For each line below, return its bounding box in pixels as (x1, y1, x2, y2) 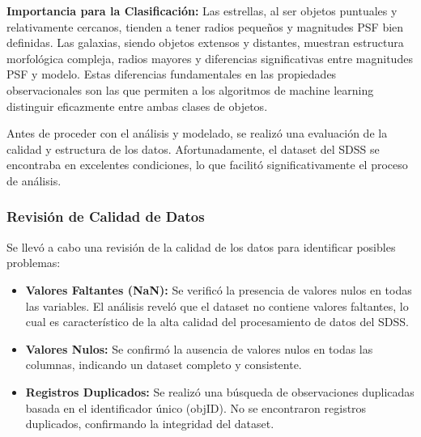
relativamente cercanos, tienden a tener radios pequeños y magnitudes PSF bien (6, 18, 404, 35)
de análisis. (6, 172, 62, 189)
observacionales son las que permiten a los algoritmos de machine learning (6, 81, 374, 98)
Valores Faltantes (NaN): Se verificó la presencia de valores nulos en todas (25, 281, 412, 298)
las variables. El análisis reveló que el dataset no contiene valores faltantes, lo (25, 297, 409, 314)
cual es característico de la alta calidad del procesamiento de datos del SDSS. (25, 313, 409, 330)
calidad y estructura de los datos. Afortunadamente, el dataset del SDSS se (6, 140, 380, 157)
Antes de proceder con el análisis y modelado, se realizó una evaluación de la (6, 125, 388, 142)
